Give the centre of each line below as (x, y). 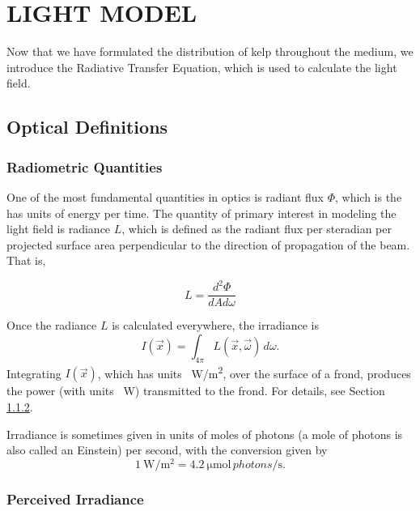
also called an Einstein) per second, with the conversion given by (167, 450)
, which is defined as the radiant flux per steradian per (257, 229)
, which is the (369, 196)
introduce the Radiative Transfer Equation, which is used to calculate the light (202, 67)
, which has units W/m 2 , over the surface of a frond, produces (254, 372)
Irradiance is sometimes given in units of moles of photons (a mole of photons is (205, 434)
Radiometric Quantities (85, 166)
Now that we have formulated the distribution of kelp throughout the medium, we (210, 51)
